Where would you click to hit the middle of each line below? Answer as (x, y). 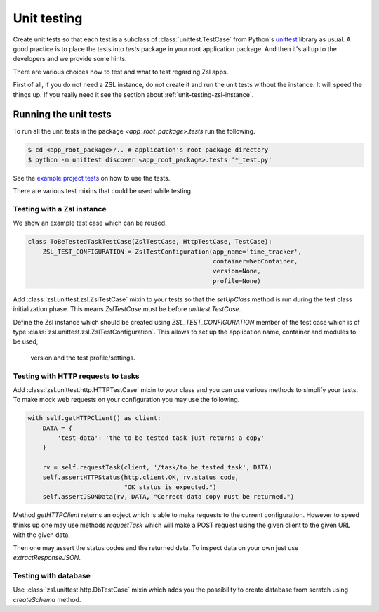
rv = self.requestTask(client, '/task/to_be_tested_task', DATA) (157, 468)
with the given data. (41, 535)
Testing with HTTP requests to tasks (76, 376)
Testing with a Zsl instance (60, 209)
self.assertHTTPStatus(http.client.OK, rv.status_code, (141, 477)
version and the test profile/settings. (83, 358)
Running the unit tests (62, 115)
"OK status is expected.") (170, 487)
